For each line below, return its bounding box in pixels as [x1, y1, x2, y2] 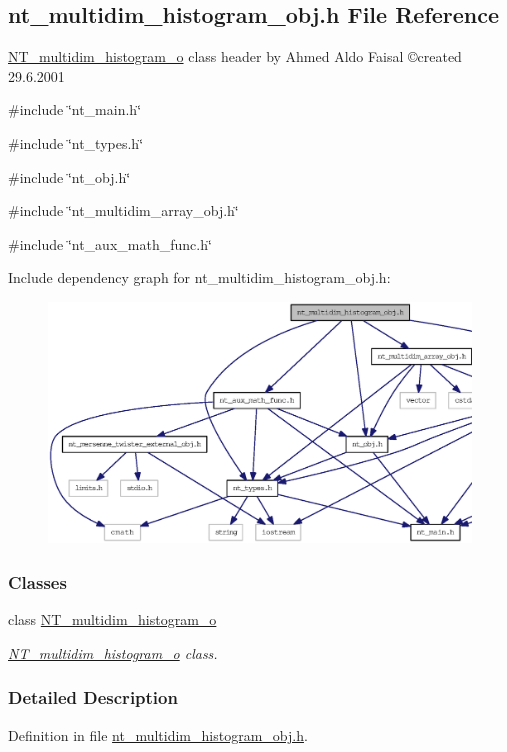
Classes [8, 569, 67, 594]
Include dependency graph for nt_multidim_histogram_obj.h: [8, 267, 391, 288]
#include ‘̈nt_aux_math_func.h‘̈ [8, 233, 212, 254]
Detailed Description [8, 685, 178, 710]
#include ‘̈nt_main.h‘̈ [8, 99, 142, 120]
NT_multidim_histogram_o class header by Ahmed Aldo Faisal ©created [8, 46, 462, 67]
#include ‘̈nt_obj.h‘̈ [8, 166, 131, 187]
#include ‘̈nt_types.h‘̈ [8, 132, 144, 153]
